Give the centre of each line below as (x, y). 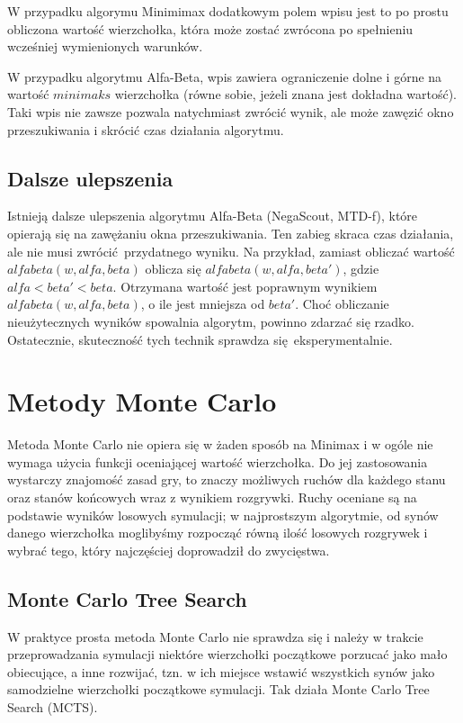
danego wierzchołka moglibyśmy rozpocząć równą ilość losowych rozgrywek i (218, 533)
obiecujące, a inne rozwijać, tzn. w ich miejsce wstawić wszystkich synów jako (221, 671)
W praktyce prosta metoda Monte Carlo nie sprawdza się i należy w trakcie (215, 636)
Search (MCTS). (53, 706)
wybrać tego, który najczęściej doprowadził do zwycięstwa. (169, 550)
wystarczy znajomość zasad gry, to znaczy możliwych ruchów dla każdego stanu (227, 479)
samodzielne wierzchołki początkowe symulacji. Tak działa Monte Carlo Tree (218, 689)
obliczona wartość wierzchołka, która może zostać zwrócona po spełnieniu (210, 28)
